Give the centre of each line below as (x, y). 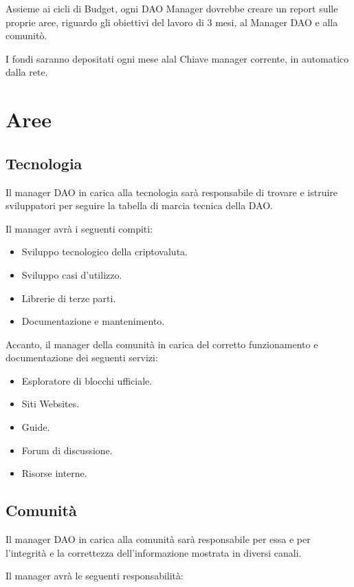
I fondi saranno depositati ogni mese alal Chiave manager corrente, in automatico (177, 58)
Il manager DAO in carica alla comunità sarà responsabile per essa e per (158, 539)
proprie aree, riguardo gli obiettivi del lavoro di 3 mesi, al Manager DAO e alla (172, 22)
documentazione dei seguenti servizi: (82, 357)
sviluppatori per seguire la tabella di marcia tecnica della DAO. (140, 205)
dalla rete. (27, 72)
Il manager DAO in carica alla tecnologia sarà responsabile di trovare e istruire (172, 192)
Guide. (36, 427)
